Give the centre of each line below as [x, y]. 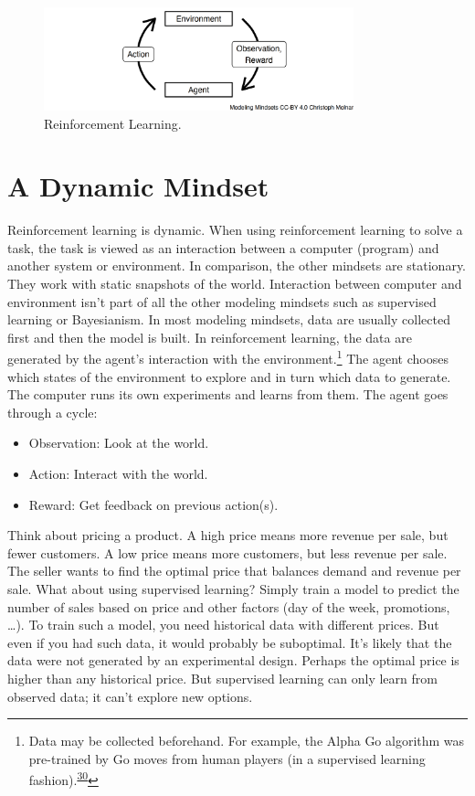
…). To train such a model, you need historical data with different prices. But [223, 625]
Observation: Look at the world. [119, 443]
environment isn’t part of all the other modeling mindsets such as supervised [222, 301]
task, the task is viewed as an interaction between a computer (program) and [223, 247]
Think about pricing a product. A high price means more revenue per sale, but [228, 535]
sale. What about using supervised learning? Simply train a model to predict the [233, 589]
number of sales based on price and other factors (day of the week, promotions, [229, 606]
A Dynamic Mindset [138, 186]
